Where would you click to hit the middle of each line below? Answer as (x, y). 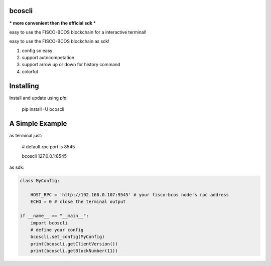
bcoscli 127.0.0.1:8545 (44, 156)
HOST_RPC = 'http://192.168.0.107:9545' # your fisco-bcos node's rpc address (130, 195)
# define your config (57, 230)
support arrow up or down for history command (71, 65)
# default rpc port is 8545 (48, 147)
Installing (24, 86)
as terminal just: (26, 136)
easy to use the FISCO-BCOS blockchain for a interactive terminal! (78, 32)
